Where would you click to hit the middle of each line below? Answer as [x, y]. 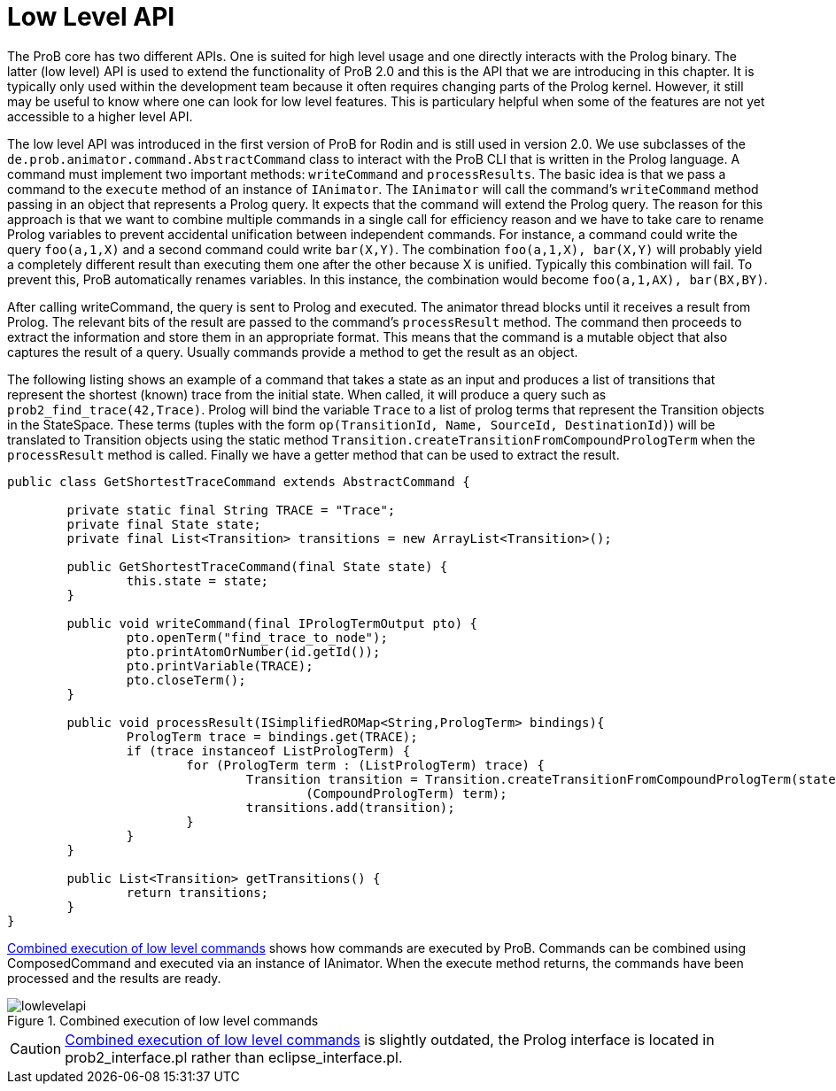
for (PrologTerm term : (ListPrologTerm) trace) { [365, 765]
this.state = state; [197, 580]
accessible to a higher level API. [100, 116]
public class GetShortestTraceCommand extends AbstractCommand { [239, 481]
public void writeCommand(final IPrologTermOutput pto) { [272, 623]
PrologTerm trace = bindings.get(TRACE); [272, 736]
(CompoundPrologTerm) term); [406, 793]
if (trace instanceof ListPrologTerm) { [268, 751]
